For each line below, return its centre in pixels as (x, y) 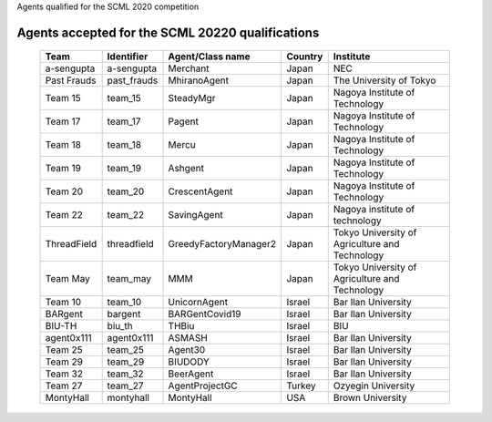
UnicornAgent (198, 303)
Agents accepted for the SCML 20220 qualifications (168, 32)
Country (305, 57)
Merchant (189, 68)
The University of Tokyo (384, 80)
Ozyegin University (374, 386)
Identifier (128, 57)
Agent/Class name (209, 57)
